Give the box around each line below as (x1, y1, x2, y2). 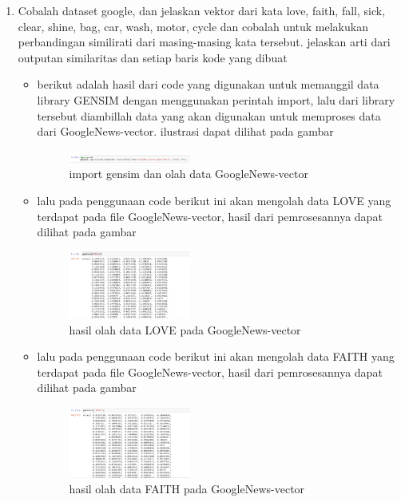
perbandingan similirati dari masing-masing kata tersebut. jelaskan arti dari (18, 34, 391, 50)
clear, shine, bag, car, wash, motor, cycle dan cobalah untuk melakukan (18, 18, 368, 34)
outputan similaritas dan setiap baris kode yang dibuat (18, 49, 288, 65)
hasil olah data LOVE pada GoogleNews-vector (69, 321, 301, 338)
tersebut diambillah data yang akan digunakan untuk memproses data (37, 107, 381, 124)
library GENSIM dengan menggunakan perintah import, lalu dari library (37, 91, 395, 108)
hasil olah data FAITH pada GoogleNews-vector (69, 480, 305, 497)
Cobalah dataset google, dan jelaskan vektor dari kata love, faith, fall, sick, (18, 2, 386, 18)
